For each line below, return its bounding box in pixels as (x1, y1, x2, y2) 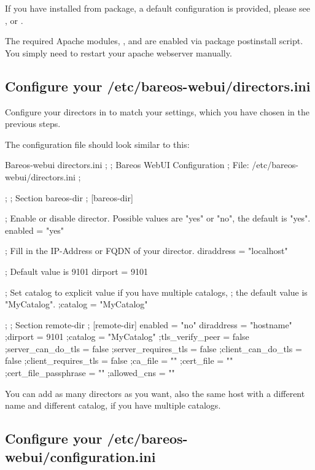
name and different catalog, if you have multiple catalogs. (5, 399, 221, 412)
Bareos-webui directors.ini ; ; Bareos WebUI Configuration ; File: (5, 158, 249, 171)
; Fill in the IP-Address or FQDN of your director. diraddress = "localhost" (5, 244, 288, 257)
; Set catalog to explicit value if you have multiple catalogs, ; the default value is (5, 285, 308, 298)
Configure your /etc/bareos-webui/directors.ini (5, 76, 311, 95)
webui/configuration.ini (5, 447, 156, 466)
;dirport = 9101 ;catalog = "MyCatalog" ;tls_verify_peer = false (5, 330, 249, 343)
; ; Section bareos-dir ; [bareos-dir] (5, 191, 133, 204)
